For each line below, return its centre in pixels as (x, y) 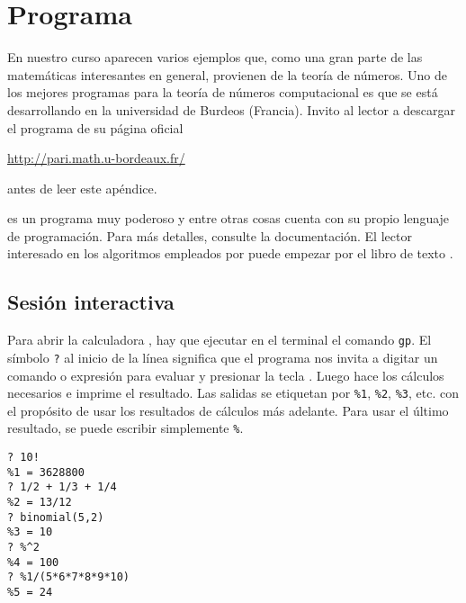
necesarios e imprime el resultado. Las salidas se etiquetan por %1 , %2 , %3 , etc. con (233, 393)
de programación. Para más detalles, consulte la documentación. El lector (210, 235)
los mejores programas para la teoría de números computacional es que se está (223, 92)
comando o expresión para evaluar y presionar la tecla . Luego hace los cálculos (226, 375)
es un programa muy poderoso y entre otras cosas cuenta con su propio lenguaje (229, 218)
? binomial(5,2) (56, 517)
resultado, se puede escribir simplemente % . (125, 428)
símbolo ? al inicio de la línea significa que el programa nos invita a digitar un (223, 357)
